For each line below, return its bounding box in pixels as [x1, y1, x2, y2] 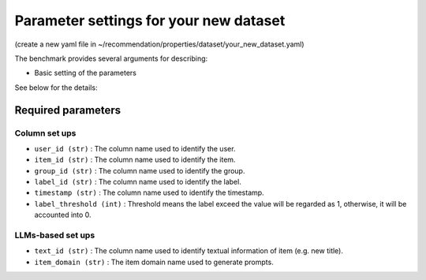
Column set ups [14, 127, 77, 138]
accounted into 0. [34, 210, 92, 220]
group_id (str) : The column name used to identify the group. [34, 166, 245, 175]
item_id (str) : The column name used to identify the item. [34, 155, 236, 165]
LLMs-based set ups [14, 230, 95, 241]
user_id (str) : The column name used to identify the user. [34, 144, 236, 153]
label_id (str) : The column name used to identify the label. [34, 177, 242, 187]
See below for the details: [14, 83, 98, 92]
